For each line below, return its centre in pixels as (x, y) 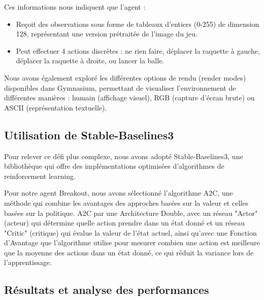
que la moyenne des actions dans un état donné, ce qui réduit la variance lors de (129, 252)
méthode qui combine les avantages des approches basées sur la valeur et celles (126, 202)
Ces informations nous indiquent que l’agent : (75, 7)
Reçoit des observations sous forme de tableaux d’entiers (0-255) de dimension (138, 24)
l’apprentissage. (28, 262)
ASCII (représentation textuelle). (56, 107)
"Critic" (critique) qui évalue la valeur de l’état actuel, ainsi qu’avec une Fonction (130, 232)
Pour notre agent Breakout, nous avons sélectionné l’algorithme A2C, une (119, 193)
